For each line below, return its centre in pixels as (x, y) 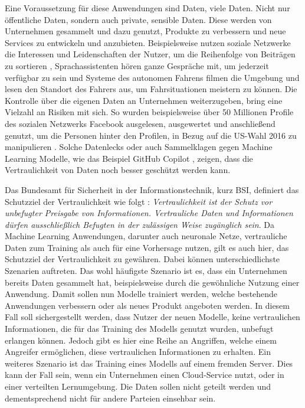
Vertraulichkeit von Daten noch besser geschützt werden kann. (118, 170)
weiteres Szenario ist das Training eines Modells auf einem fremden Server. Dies (149, 363)
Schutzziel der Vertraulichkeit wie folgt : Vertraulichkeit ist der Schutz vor (139, 201)
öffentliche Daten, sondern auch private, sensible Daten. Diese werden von (138, 19)
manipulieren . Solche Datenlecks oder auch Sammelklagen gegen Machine (139, 147)
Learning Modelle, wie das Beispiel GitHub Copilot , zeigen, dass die (129, 158)
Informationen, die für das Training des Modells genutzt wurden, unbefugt (139, 329)
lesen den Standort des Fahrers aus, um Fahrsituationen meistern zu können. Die (151, 89)
